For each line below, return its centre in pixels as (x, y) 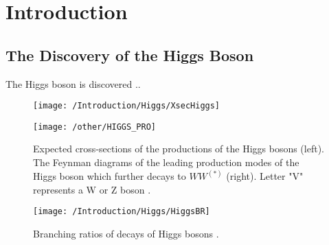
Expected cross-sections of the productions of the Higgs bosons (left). (179, 149)
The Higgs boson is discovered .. (73, 83)
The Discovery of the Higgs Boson (130, 55)
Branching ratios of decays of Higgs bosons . (126, 233)
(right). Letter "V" (265, 176)
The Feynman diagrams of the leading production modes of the (166, 162)
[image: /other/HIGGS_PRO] (94, 127)
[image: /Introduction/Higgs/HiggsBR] (122, 212)
